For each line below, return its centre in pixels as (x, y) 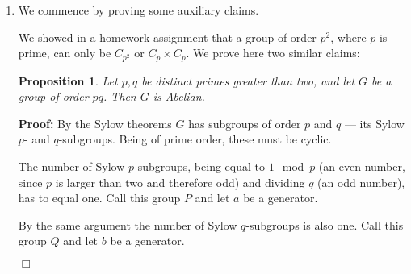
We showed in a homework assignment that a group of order (167, 37)
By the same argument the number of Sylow (128, 224)
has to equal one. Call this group (99, 198)
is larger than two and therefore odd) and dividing (180, 182)
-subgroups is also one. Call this (325, 224)
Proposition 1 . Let (68, 80)
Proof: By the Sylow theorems (95, 123)
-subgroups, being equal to (199, 166)
